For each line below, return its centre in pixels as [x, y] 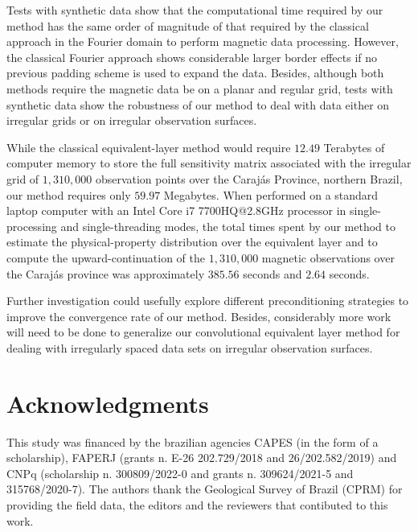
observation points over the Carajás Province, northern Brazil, [249, 178]
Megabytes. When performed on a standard [271, 194]
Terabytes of [354, 147]
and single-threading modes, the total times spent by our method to [228, 226]
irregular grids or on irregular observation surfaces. [132, 120]
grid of [23, 178]
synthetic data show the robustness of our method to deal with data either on [198, 104]
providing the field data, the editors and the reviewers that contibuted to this [197, 504]
